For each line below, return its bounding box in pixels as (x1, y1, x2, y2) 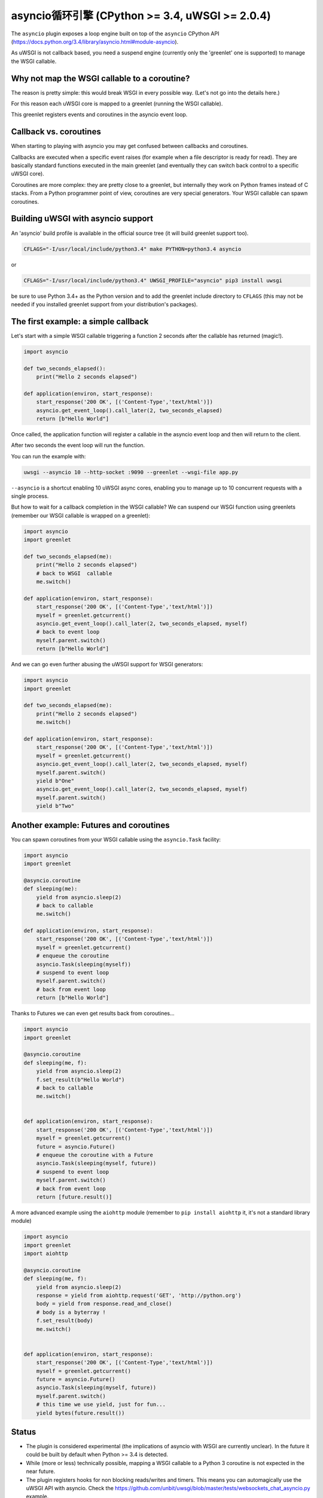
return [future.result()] (36, 1194, 112, 1200)
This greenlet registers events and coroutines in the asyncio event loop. (11, 111, 188, 118)
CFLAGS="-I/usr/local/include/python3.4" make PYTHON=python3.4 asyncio (23, 246, 242, 252)
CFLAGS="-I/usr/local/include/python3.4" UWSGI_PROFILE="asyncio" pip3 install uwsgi (23, 277, 282, 284)
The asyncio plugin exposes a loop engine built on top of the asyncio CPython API (11, 30, 220, 37)
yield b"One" (36, 777, 75, 784)
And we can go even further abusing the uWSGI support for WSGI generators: (11, 661, 203, 668)
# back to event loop (36, 629, 100, 635)
